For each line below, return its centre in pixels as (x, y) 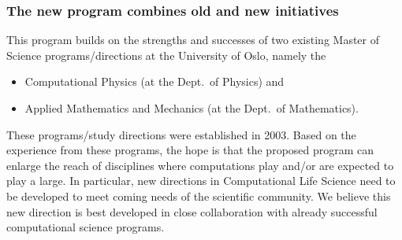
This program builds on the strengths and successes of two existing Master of (193, 40)
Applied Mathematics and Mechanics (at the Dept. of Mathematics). (192, 108)
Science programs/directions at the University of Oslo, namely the (166, 55)
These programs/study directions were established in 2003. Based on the (181, 134)
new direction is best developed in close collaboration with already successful (192, 211)
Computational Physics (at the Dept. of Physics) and (154, 81)
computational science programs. (86, 227)
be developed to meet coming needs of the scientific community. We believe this (199, 196)
